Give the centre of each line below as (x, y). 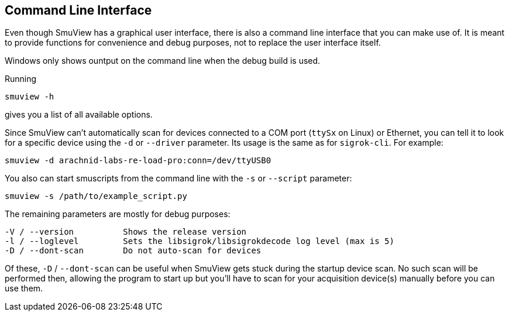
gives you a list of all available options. (79, 115)
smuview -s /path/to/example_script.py (96, 196)
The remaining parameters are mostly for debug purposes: (118, 214)
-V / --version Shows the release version (126, 232)
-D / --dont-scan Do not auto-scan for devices (133, 251)
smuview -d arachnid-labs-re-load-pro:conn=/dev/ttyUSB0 (138, 161)
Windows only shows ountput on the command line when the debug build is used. (163, 61)
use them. (24, 288)
